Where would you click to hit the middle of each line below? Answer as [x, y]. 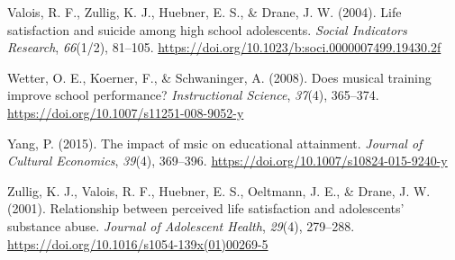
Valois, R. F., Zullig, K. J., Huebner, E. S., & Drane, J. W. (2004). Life [205, 12]
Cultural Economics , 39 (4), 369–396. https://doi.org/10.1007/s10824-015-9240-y [227, 161]
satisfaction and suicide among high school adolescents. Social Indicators [207, 29]
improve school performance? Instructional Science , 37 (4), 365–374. [193, 95]
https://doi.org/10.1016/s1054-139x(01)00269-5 [138, 243]
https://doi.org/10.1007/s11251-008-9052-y [126, 112]
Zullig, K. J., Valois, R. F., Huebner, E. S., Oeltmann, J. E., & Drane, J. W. [219, 190]
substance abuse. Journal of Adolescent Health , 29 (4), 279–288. [181, 225]
